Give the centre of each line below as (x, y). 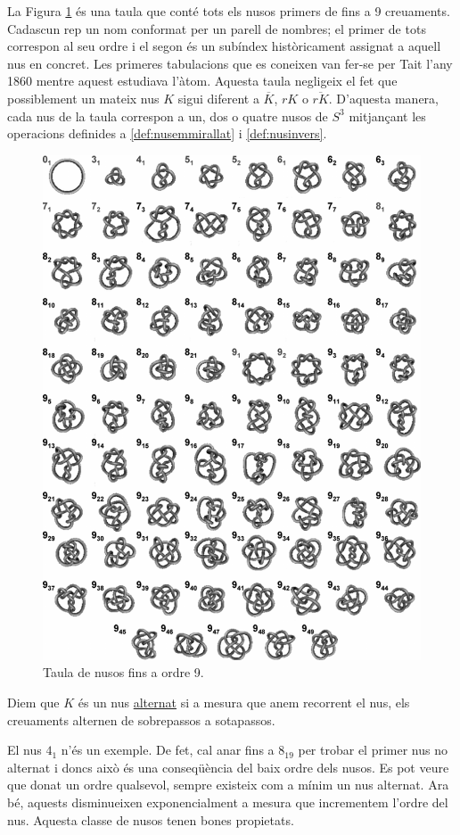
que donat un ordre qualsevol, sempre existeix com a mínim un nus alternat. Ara (228, 785)
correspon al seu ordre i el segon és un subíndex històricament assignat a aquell (224, 46)
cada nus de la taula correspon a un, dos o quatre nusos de (168, 116)
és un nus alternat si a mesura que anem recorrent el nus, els (244, 702)
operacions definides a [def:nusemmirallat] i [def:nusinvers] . (167, 133)
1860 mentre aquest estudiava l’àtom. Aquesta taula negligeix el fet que (202, 81)
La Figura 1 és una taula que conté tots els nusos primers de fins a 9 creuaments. (229, 11)
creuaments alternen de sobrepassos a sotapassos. (141, 719)
